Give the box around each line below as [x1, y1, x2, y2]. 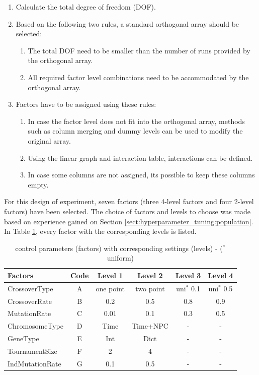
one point [96, 283, 125, 293]
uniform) [107, 253, 134, 263]
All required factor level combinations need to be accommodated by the [28, 72, 249, 82]
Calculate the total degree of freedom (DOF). [16, 2, 156, 12]
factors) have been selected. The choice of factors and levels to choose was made [4, 206, 251, 216]
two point [135, 283, 165, 293]
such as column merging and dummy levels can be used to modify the [28, 126, 243, 136]
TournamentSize [8, 345, 57, 356]
